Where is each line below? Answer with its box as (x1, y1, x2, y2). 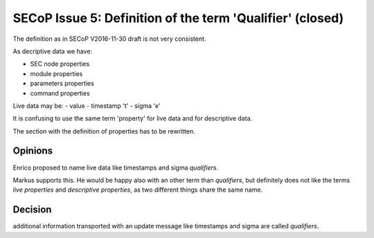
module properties (30, 69, 83, 77)
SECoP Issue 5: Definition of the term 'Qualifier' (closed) (12, 10, 344, 26)
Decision (12, 204, 52, 216)
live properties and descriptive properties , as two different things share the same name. (12, 185, 263, 194)
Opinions (12, 145, 53, 157)
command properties (30, 89, 90, 97)
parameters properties (30, 80, 95, 88)
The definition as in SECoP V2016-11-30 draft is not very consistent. (12, 35, 206, 43)
